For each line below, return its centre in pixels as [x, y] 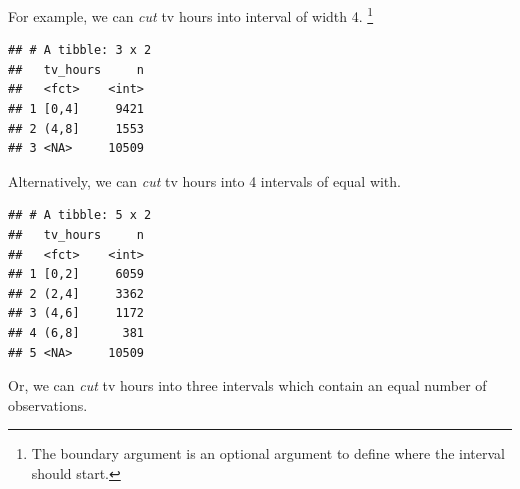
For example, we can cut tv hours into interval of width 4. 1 [191, 14]
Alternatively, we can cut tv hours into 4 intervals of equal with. [204, 180]
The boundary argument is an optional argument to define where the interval [268, 453]
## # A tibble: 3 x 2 [80, 50]
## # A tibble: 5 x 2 [80, 215]
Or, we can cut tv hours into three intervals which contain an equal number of [247, 385]
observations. [48, 404]
